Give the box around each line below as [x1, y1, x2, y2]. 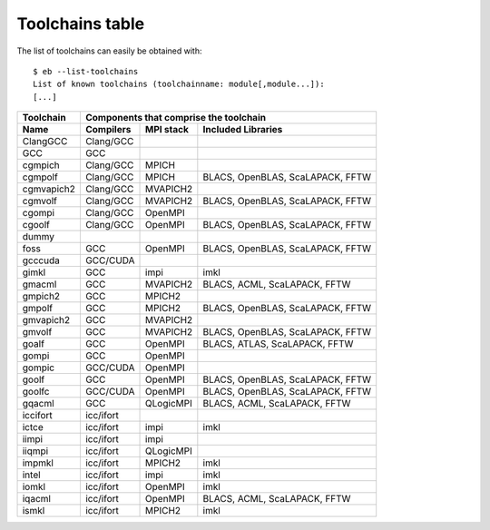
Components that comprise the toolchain [84, 112, 267, 124]
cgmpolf [22, 171, 58, 183]
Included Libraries [202, 123, 283, 136]
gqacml [22, 397, 54, 410]
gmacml [22, 278, 57, 290]
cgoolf [22, 219, 50, 231]
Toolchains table [16, 14, 145, 34]
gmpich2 [22, 290, 61, 303]
